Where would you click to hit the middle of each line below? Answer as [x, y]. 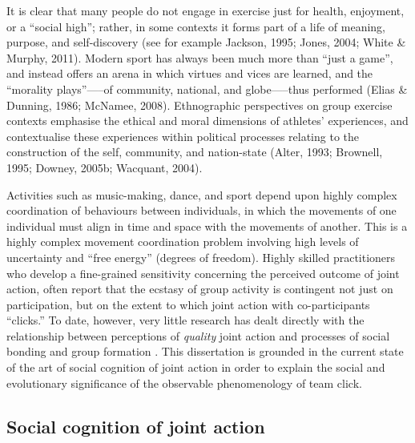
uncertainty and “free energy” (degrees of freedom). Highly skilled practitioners [201, 257]
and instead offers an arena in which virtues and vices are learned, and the [190, 73]
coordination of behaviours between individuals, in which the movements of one [201, 210]
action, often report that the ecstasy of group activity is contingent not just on [200, 289]
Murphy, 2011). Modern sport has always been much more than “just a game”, [200, 57]
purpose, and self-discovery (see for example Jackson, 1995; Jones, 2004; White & [206, 42]
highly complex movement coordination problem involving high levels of [183, 242]
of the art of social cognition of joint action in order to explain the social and [196, 367]
